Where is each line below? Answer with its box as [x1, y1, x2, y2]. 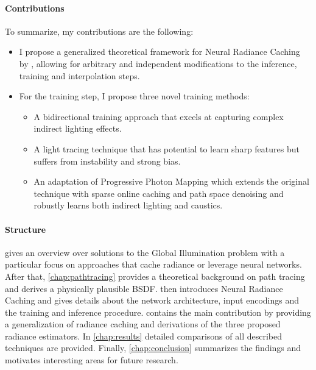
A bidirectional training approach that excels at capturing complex [33, 110, 284, 123]
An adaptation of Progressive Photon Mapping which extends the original [33, 175, 309, 188]
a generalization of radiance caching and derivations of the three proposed [5, 318, 281, 330]
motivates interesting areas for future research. [5, 354, 178, 366]
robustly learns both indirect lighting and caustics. [33, 199, 223, 212]
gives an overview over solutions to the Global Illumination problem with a [5, 246, 285, 258]
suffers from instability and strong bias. [33, 154, 181, 167]
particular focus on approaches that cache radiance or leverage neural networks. [5, 258, 302, 271]
